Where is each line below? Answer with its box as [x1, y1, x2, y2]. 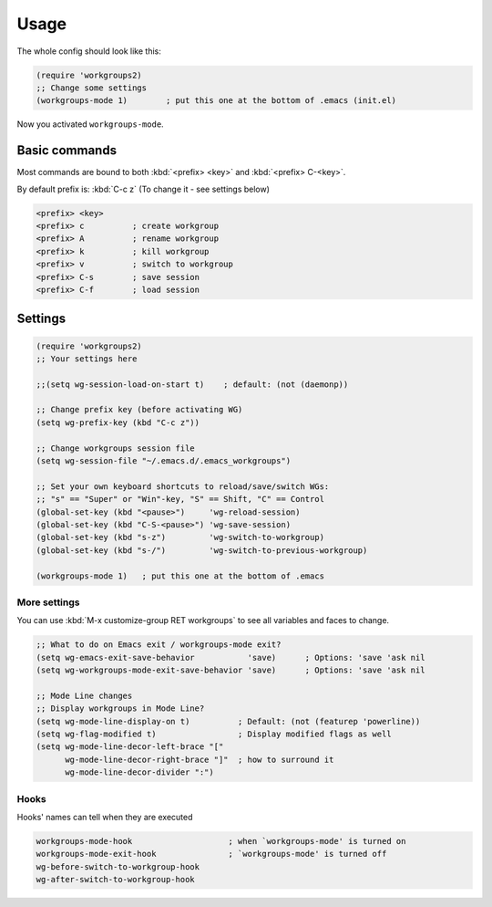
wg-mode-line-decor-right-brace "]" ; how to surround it [65, 754, 334, 765]
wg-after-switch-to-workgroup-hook [36, 874, 195, 885]
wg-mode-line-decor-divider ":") [65, 767, 214, 777]
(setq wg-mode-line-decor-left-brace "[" [36, 742, 224, 752]
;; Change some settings [36, 82, 148, 93]
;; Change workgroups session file [36, 443, 195, 453]
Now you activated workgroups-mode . [16, 119, 164, 130]
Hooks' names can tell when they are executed [16, 811, 193, 822]
